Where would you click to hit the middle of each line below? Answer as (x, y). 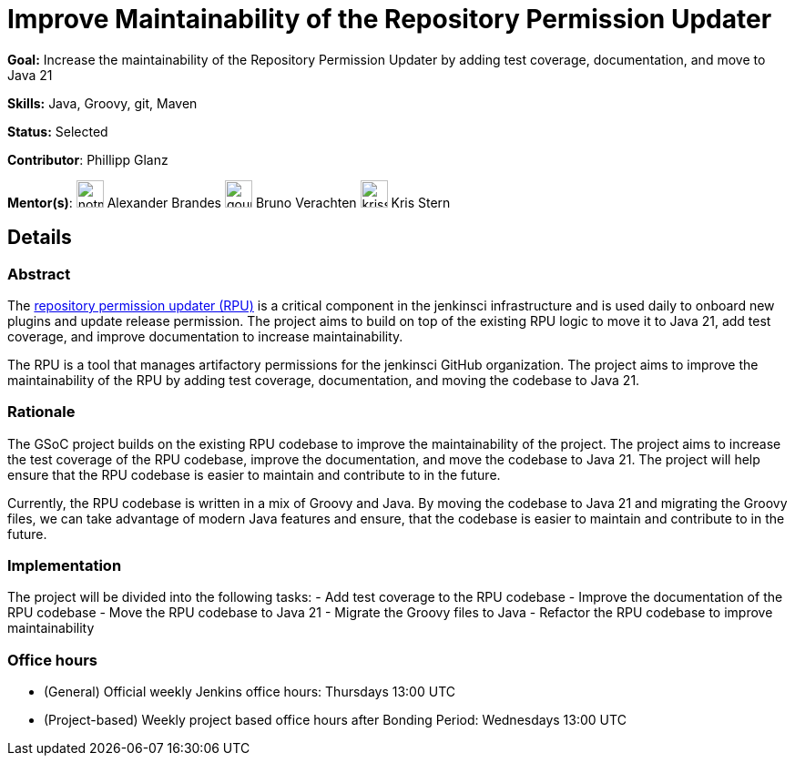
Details (40, 238)
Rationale (41, 412)
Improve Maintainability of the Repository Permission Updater (390, 19)
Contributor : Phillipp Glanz (88, 159)
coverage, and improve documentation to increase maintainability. (205, 336)
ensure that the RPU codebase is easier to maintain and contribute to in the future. (254, 474)
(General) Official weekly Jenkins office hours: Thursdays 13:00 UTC (250, 692)
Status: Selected (58, 131)
